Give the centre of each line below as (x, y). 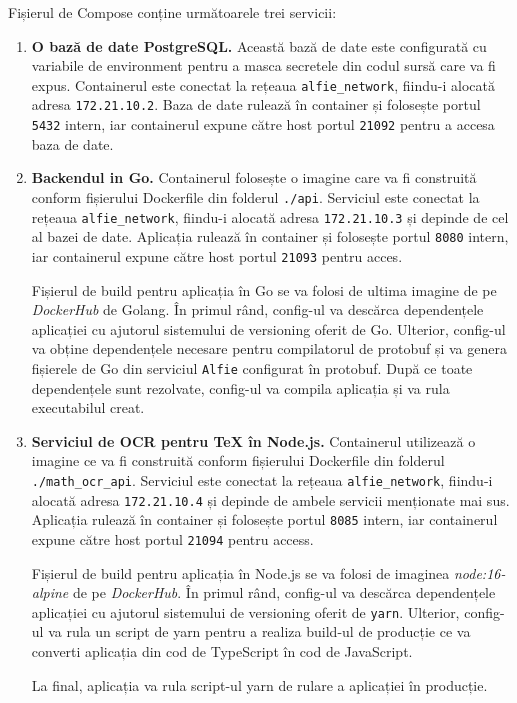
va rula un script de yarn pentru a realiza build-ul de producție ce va (259, 631)
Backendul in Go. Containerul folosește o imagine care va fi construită (254, 177)
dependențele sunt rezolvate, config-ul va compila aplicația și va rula (240, 387)
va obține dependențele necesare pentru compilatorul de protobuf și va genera (269, 348)
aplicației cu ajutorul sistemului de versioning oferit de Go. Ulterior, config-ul (268, 328)
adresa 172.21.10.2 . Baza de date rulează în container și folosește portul (256, 104)
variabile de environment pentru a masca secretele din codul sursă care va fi (263, 65)
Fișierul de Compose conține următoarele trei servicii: (172, 12)
